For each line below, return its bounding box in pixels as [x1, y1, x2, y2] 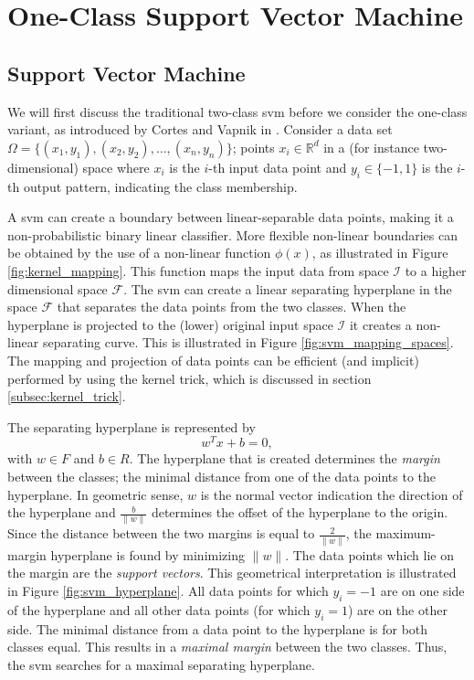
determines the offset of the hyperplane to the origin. [151, 503, 448, 522]
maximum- [375, 524, 436, 543]
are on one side [380, 580, 465, 600]
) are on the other [347, 600, 448, 619]
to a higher [405, 260, 467, 280]
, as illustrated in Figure [311, 243, 448, 262]
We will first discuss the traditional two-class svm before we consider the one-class [7, 101, 468, 121]
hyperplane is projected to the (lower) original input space [7, 314, 333, 334]
